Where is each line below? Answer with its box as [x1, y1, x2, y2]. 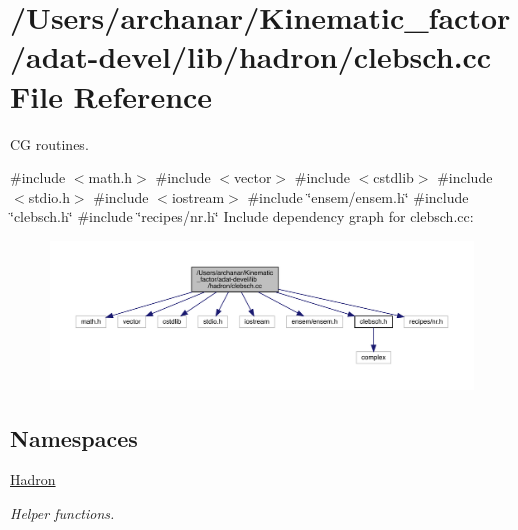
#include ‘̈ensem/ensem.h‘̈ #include [247, 186, 469, 207]
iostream [171, 186, 225, 207]
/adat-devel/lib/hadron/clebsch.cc [10, 36, 492, 77]
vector [234, 167, 272, 188]
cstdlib [373, 167, 414, 188]
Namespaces [10, 422, 138, 453]
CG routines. [10, 133, 89, 154]
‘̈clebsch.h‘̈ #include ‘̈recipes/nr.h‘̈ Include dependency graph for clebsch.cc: [10, 206, 474, 227]
